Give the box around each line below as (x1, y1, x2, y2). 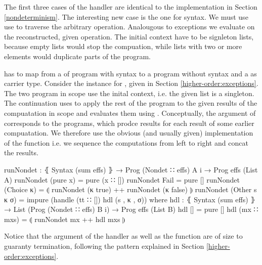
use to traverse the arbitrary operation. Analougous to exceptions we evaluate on (4, 21, 255, 32)
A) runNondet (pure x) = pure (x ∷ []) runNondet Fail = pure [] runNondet (4, 174, 240, 185)
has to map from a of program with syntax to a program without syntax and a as (4, 68, 257, 78)
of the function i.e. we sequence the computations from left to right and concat (4, 137, 248, 148)
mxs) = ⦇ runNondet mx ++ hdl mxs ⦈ (4, 213, 125, 224)
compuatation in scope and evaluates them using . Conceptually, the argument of (4, 107, 256, 118)
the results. (4, 147, 38, 158)
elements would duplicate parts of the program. (4, 51, 151, 61)
